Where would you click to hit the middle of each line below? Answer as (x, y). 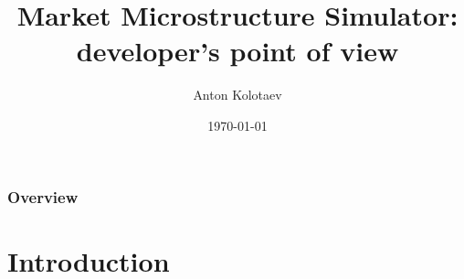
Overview (43, 196)
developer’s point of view (237, 51)
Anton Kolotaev (237, 95)
